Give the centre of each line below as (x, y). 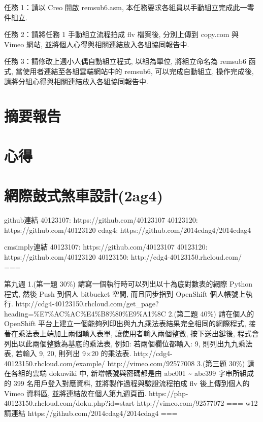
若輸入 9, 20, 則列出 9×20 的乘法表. (73, 353)
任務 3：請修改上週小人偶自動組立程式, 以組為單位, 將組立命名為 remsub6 (125, 61)
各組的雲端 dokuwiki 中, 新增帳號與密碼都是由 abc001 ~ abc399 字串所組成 (132, 373)
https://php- (169, 393)
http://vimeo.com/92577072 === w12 (197, 403)
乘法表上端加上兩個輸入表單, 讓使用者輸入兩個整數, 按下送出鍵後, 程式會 (138, 333)
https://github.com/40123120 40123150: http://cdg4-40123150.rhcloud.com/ (123, 256)
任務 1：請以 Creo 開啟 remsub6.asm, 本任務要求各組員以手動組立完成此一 (126, 7)
